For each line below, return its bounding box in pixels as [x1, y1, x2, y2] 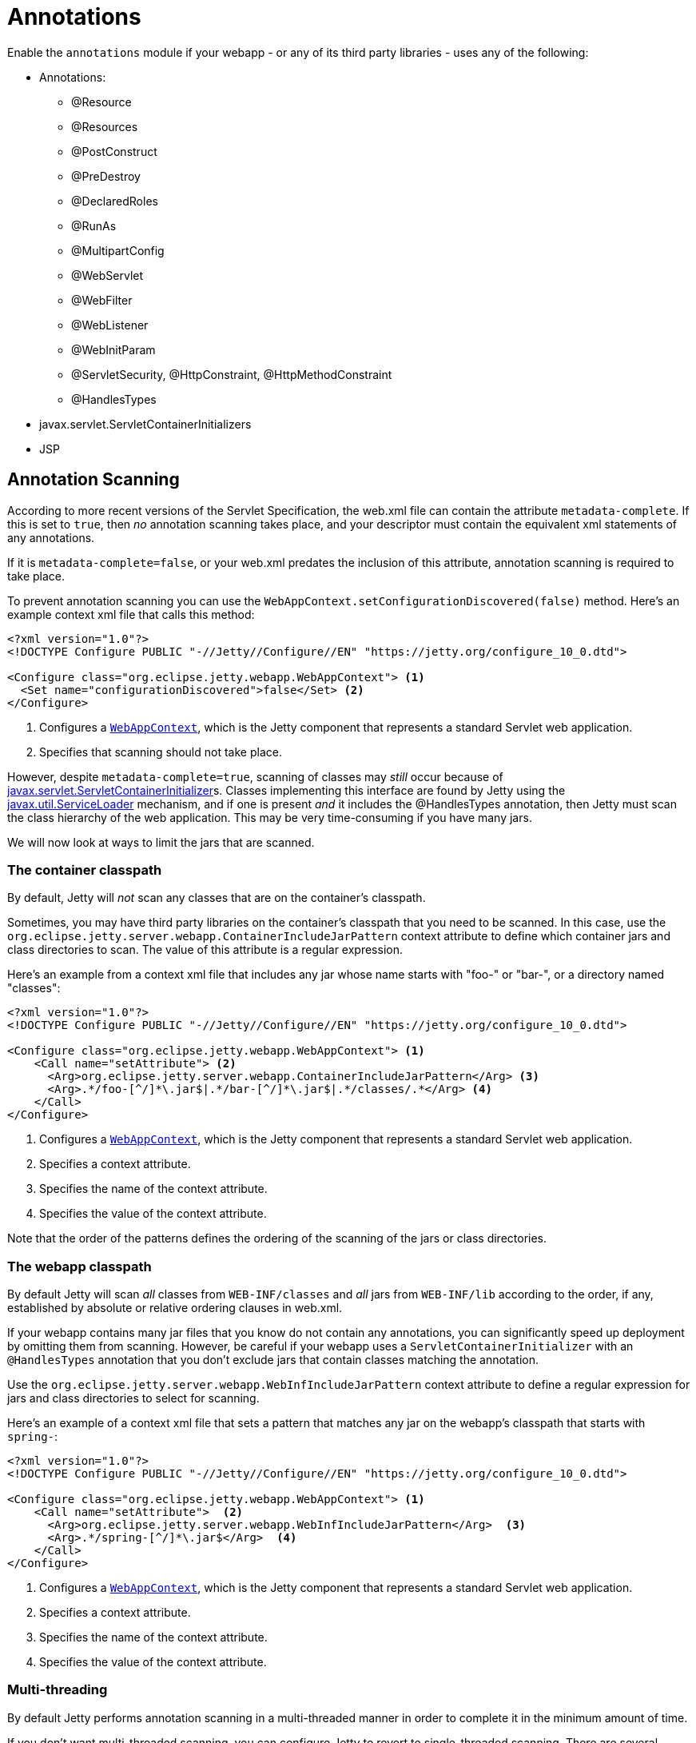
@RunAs [71, 218, 117, 233]
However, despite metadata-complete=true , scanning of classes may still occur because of [7, 769, 503, 784]
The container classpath [7, 861, 162, 878]
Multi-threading [7, 1681, 108, 1698]
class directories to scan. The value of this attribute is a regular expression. [7, 943, 403, 957]
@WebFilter [71, 293, 133, 307]
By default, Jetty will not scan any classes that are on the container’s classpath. [7, 891, 426, 905]
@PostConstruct [71, 144, 157, 158]
